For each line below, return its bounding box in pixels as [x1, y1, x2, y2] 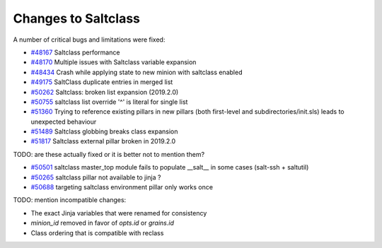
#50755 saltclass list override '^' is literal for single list [30, 98, 188, 106]
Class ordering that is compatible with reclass [30, 228, 164, 237]
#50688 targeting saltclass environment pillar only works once [30, 183, 214, 191]
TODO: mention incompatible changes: [13, 196, 127, 204]
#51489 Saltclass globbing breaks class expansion [30, 127, 178, 136]
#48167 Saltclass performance [30, 48, 120, 57]
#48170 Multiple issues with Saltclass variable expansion [30, 58, 197, 66]
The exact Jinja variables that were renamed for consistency [30, 208, 207, 217]
